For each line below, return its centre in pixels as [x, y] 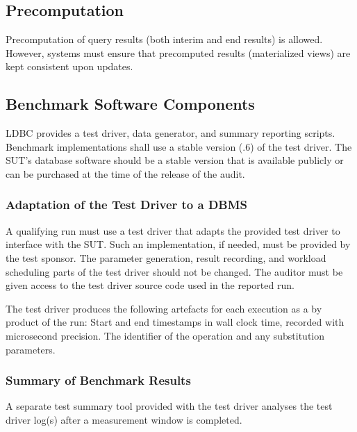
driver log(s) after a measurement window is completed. [124, 419]
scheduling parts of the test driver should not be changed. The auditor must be [174, 271]
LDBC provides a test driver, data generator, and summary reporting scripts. [171, 133]
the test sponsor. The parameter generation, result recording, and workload [166, 257]
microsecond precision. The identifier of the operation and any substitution [165, 335]
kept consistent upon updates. [69, 66]
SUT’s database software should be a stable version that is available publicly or [175, 160]
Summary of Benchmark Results [98, 380]
